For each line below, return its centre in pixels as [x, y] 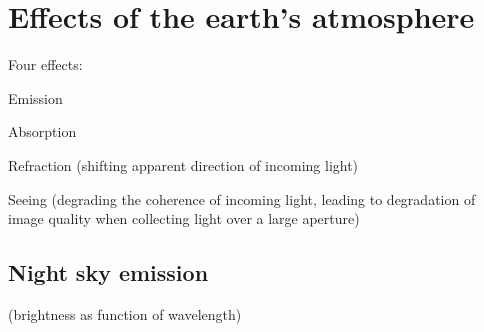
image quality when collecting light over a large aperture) [184, 218]
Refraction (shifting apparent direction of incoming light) [183, 164]
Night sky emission [108, 272]
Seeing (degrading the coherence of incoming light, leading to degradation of [242, 198]
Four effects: [45, 64]
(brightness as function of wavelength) [125, 313]
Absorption [42, 131]
